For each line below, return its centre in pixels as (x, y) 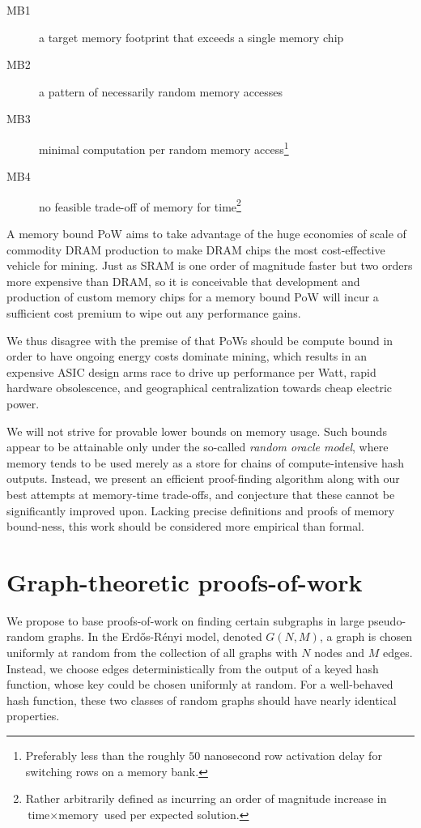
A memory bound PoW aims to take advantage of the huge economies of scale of (206, 234)
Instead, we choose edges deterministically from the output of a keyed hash (193, 668)
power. (23, 403)
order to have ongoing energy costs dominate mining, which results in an (187, 356)
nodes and (340, 653)
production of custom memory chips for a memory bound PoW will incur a (193, 297)
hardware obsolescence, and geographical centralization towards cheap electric (200, 388)
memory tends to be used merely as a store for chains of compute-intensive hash (206, 462)
